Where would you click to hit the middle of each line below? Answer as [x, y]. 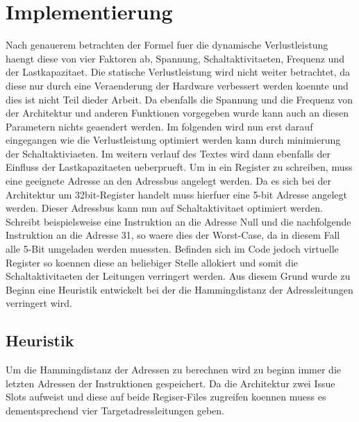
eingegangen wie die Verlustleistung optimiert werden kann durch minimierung [173, 140]
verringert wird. [39, 303]
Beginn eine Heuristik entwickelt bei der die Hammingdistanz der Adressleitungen [179, 289]
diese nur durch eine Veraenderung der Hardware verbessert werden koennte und [177, 85]
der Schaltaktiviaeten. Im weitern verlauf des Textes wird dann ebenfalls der [168, 153]
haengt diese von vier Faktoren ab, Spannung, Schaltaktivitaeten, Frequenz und [175, 58]
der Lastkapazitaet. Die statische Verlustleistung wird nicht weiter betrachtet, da [178, 72]
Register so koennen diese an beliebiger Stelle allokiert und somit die [152, 262]
